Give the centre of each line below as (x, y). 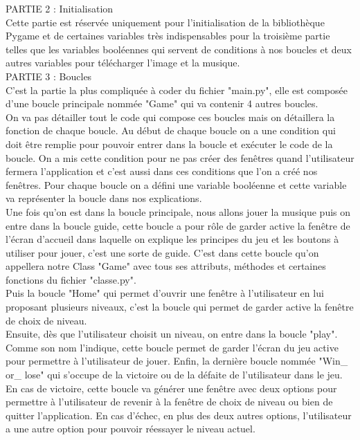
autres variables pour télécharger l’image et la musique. (123, 63)
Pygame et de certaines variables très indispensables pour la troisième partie (168, 36)
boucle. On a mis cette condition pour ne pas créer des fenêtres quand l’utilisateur (180, 157)
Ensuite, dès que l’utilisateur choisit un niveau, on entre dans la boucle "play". (172, 334)
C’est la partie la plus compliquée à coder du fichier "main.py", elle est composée (177, 90)
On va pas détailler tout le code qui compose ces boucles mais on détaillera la (170, 117)
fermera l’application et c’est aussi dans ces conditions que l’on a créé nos (162, 171)
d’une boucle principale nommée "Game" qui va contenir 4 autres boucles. (162, 103)
